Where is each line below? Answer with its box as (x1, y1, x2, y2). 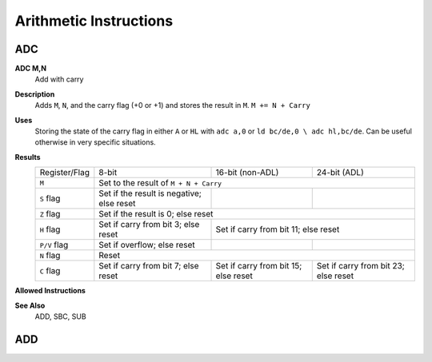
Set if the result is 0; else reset (98, 209, 214, 220)
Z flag (39, 209, 61, 220)
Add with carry (34, 74, 84, 84)
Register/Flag (39, 167, 90, 178)
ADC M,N (14, 64, 47, 74)
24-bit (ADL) (316, 167, 364, 178)
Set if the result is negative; (98, 188, 202, 199)
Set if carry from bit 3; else (98, 219, 200, 230)
